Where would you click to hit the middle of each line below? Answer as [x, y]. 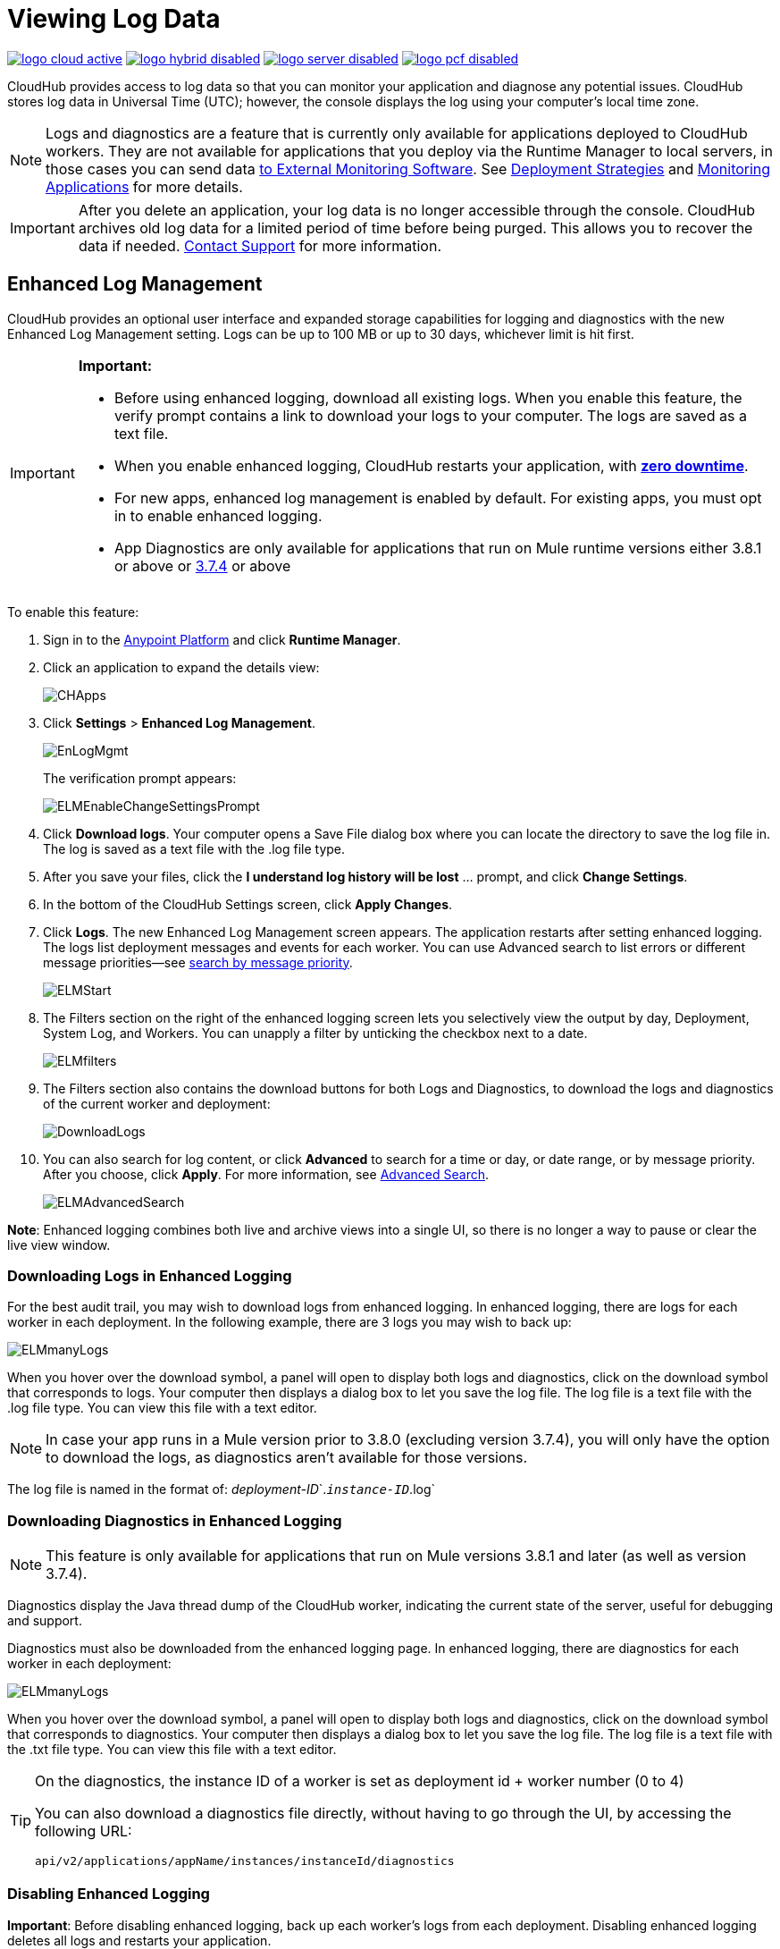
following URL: [84, 1831]
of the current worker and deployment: [157, 1103]
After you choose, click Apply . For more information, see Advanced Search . [266, 1174]
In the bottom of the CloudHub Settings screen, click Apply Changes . [248, 904]
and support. [45, 1621]
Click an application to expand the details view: [181, 667]
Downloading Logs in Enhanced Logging [150, 1275]
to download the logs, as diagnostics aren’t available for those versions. [287, 1458]
